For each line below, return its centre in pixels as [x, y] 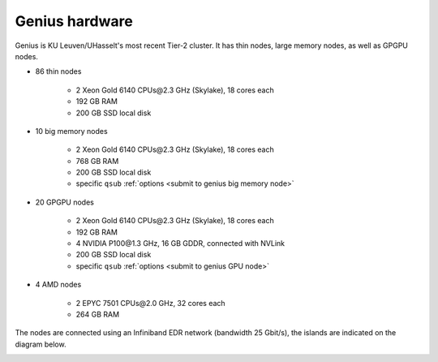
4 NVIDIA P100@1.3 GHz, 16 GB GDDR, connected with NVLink [180, 243]
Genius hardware [74, 21]
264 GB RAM [98, 314]
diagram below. [41, 344]
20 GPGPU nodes [65, 202]
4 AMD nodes [58, 285]
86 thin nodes [58, 71]
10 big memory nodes [72, 131]
